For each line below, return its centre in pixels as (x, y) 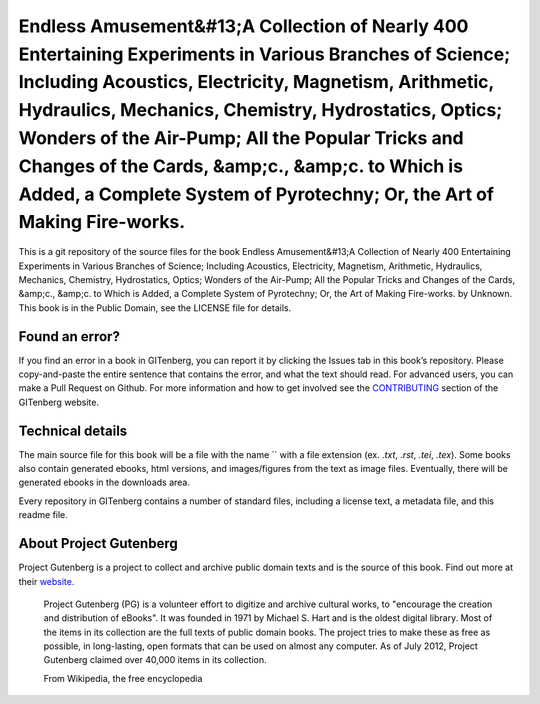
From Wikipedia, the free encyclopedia (123, 678)
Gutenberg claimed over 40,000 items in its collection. (155, 660)
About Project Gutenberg (98, 543)
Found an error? (69, 336)
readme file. (43, 515)
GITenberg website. (59, 402)
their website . (46, 581)
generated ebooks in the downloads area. (104, 482)
